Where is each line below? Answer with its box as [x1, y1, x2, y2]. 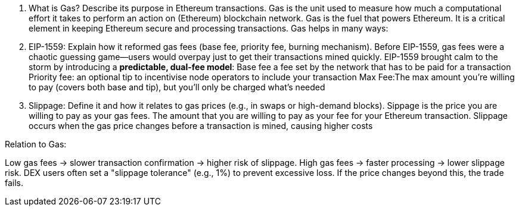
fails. [5, 178, 24, 188]
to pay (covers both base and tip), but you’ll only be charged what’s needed [29, 82, 325, 92]
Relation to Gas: [5, 139, 67, 149]
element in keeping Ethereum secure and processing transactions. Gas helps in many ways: [29, 23, 389, 33]
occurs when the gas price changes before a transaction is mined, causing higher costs [29, 121, 373, 131]
